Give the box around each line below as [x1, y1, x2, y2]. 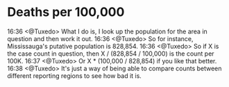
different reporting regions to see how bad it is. [7, 71, 142, 80]
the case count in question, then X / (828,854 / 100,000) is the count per [7, 49, 214, 58]
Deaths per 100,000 [7, 4, 125, 20]
